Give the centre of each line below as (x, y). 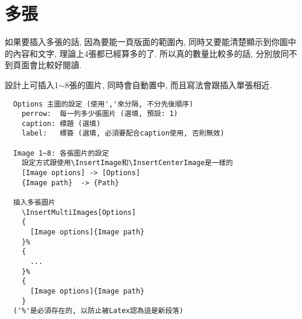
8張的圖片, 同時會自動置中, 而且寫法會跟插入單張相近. (168, 84)
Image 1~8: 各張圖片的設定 (61, 153)
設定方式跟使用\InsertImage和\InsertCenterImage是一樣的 (127, 163)
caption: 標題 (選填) (61, 123)
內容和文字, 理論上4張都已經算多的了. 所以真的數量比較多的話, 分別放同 (151, 53)
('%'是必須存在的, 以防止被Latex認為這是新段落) (98, 311)
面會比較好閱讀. (51, 65)
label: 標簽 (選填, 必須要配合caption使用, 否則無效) (123, 133)
